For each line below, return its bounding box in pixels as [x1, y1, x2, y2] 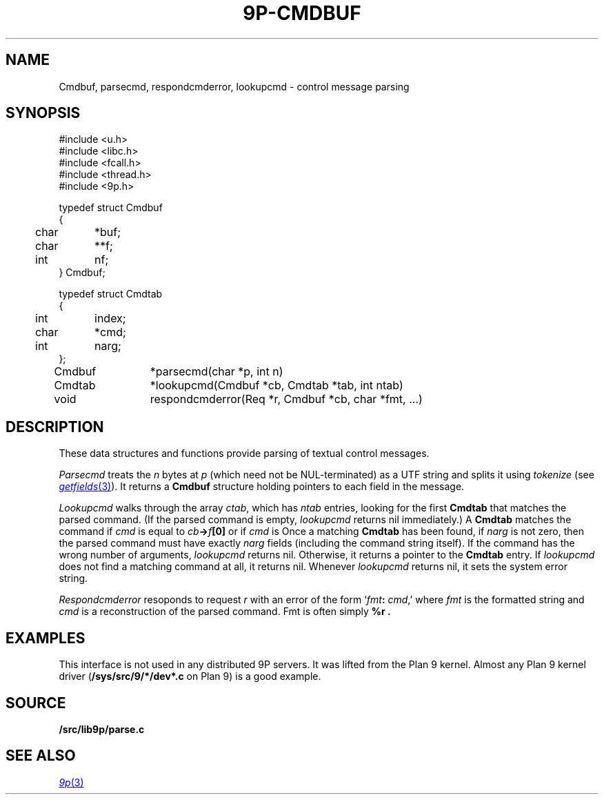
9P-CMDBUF [243, 1, 361, 25]
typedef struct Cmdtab [59, 288, 163, 300]
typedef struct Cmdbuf [59, 202, 163, 214]
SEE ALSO [6, 747, 76, 765]
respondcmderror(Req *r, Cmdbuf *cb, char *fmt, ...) [150, 392, 423, 407]
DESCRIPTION [6, 418, 104, 436]
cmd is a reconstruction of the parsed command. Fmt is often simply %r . [59, 605, 391, 618]
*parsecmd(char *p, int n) [150, 364, 283, 379]
